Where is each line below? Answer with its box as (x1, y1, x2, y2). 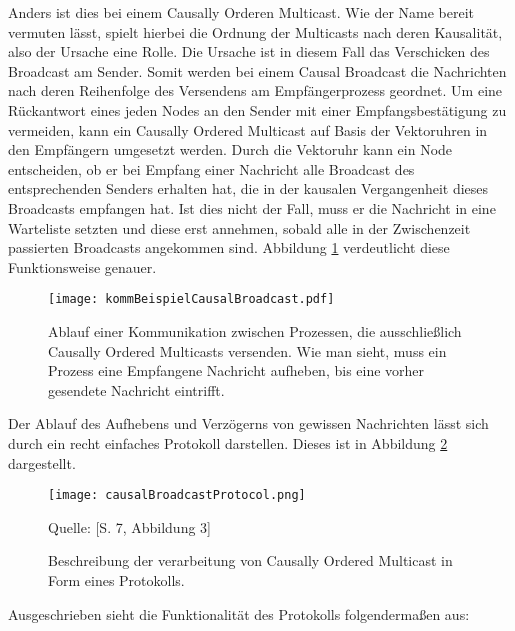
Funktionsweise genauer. (8, 256, 157, 277)
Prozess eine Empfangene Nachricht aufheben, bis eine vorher (48, 360, 425, 381)
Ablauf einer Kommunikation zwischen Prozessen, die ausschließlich (48, 320, 462, 341)
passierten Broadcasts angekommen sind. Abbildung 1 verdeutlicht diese (8, 237, 450, 258)
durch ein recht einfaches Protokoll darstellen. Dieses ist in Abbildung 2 (8, 432, 448, 453)
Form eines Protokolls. (48, 569, 185, 590)
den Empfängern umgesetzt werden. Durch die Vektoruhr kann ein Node (8, 139, 453, 160)
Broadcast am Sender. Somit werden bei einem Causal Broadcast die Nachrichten (8, 60, 507, 81)
